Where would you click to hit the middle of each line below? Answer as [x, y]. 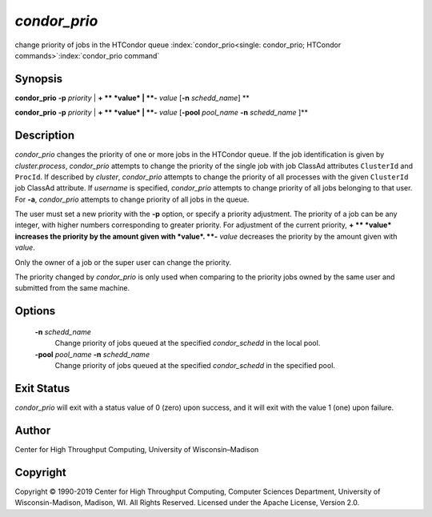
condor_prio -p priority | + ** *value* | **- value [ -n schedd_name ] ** [132, 98]
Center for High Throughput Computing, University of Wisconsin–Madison [137, 449]
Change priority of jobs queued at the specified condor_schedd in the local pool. [188, 343]
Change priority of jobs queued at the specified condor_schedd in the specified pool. [195, 366]
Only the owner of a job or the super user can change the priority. [123, 262]
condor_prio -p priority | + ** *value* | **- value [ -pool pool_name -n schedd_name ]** [161, 113]
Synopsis [39, 79]
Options [35, 311]
